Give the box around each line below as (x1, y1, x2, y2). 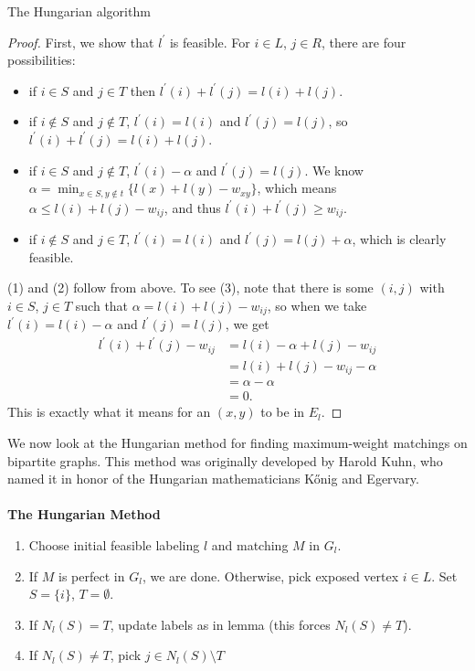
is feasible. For (169, 32, 250, 51)
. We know (304, 160, 364, 179)
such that (75, 295, 129, 314)
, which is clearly (352, 229, 447, 249)
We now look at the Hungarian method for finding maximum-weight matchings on (7, 433, 468, 453)
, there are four (322, 32, 406, 51)
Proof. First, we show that (7, 32, 154, 51)
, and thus (164, 197, 221, 217)
